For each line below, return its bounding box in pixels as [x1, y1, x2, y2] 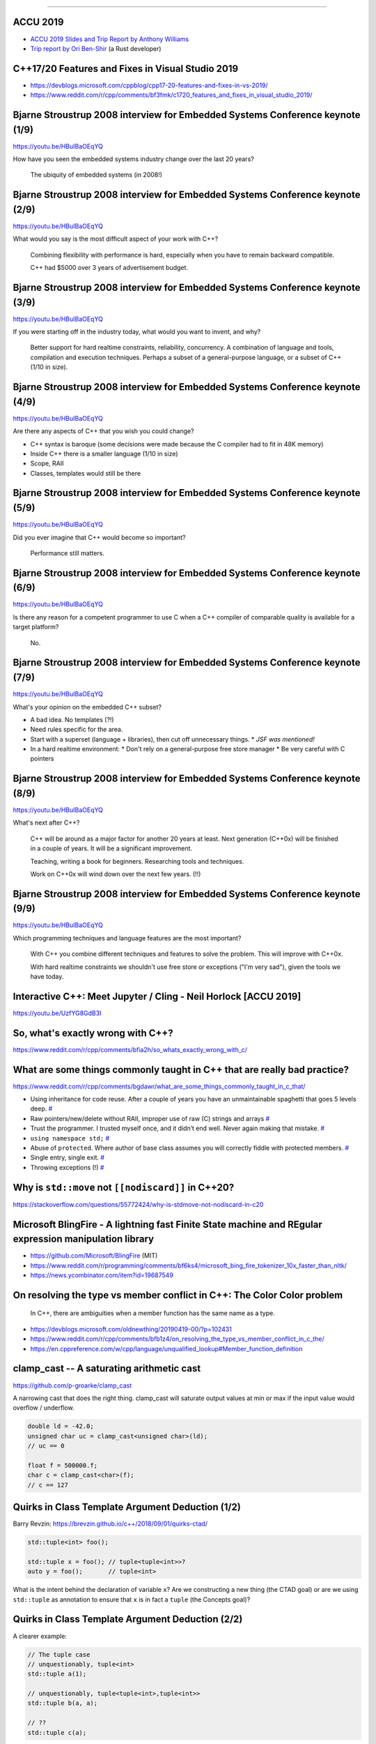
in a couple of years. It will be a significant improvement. [30, 844, 193, 852]
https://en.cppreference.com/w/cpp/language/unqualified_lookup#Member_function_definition [30, 1344, 303, 1353]
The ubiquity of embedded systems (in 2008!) [30, 171, 163, 179]
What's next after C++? [13, 818, 80, 827]
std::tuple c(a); [27, 1729, 87, 1736]
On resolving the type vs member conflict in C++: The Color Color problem [13, 1289, 343, 1301]
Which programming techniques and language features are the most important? [13, 933, 242, 942]
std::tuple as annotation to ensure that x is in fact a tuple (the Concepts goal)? [13, 1595, 251, 1604]
